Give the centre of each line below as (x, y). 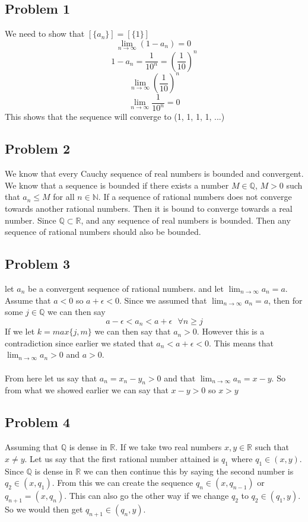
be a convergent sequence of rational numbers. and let (126, 288)
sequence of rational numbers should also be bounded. (103, 232)
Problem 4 (37, 422)
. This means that (241, 343)
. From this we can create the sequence (123, 483)
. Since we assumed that (163, 300)
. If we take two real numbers (169, 447)
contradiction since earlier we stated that (79, 343)
